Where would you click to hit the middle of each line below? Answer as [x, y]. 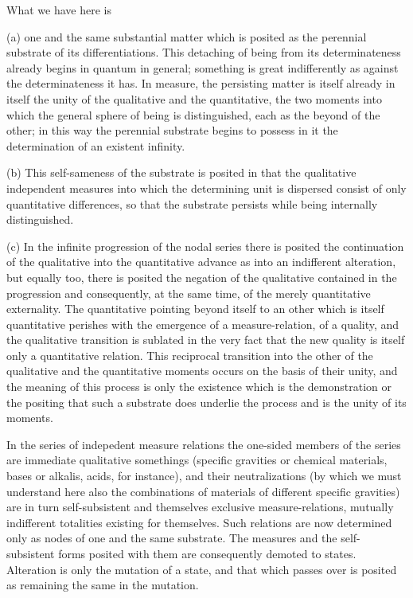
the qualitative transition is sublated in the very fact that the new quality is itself [206, 340]
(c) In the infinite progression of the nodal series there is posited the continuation [205, 246]
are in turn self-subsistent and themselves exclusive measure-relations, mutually [200, 507]
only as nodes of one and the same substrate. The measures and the [172, 538]
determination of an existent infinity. [96, 145]
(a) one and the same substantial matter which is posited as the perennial [187, 36]
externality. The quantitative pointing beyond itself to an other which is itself [195, 309]
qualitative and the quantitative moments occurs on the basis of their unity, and [202, 371]
